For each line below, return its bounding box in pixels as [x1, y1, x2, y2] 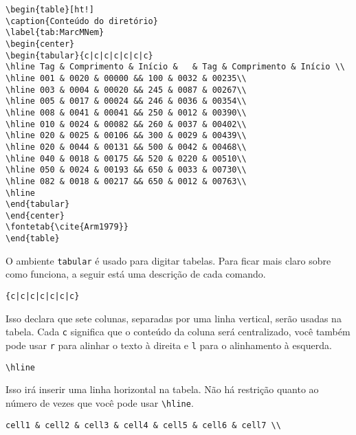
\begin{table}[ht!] [5, 5, 94, 14]
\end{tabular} [5, 199, 70, 210]
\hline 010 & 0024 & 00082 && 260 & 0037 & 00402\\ [5, 119, 247, 129]
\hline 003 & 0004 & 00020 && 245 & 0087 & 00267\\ [5, 85, 247, 95]
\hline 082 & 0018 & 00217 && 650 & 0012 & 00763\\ [5, 176, 247, 186]
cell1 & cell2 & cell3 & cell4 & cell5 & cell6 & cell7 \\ [5, 420, 281, 430]
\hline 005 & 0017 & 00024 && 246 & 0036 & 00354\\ [5, 96, 247, 107]
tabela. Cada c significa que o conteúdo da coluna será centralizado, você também [5, 324, 351, 339]
